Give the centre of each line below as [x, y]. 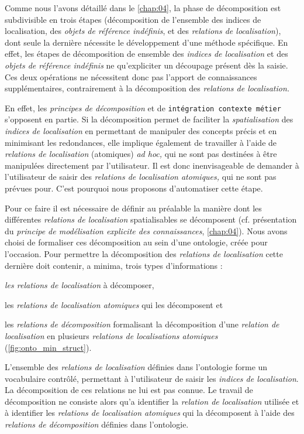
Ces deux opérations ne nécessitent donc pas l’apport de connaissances [131, 76]
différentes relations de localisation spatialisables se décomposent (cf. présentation [151, 219]
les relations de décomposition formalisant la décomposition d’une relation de [142, 324]
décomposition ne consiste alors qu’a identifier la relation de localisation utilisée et [152, 401]
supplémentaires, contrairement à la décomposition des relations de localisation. [147, 88]
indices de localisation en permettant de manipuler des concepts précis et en [141, 131]
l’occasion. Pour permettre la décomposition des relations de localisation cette [144, 253]
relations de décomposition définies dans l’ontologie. [97, 424]
